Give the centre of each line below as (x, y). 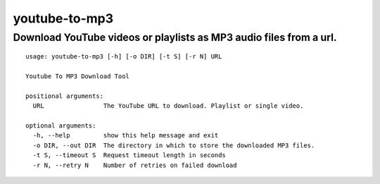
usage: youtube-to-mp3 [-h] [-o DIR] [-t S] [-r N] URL (124, 57)
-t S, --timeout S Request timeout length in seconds (129, 155)
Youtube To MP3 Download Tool (78, 76)
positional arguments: (65, 96)
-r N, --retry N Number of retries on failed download (135, 165)
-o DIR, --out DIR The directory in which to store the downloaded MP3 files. (174, 145)
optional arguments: (61, 125)
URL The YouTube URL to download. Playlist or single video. (168, 106)
